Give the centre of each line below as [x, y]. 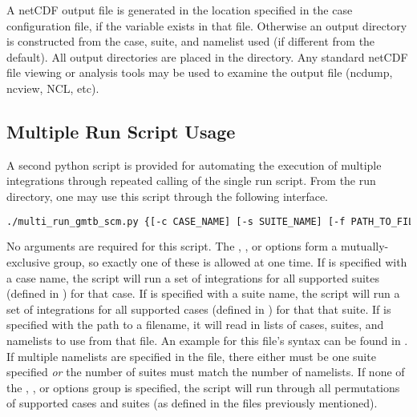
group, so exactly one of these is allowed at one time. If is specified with [230, 262]
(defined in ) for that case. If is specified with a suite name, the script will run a [203, 293]
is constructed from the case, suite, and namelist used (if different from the [191, 41]
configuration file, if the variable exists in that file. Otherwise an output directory [207, 25]
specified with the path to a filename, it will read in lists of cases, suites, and [195, 325]
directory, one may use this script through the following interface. [168, 196]
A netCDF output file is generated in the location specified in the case [180, 10]
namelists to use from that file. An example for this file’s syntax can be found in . [207, 340]
